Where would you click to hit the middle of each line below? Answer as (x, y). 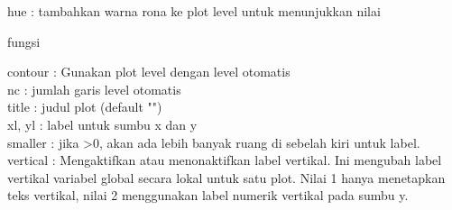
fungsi (24, 41)
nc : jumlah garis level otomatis (94, 89)
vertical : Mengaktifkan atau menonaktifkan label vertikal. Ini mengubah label (225, 160)
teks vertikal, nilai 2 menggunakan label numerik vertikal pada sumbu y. (208, 195)
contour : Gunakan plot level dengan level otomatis (149, 72)
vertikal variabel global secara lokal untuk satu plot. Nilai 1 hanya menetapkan (226, 177)
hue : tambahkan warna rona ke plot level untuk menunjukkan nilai (194, 11)
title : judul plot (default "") (85, 107)
